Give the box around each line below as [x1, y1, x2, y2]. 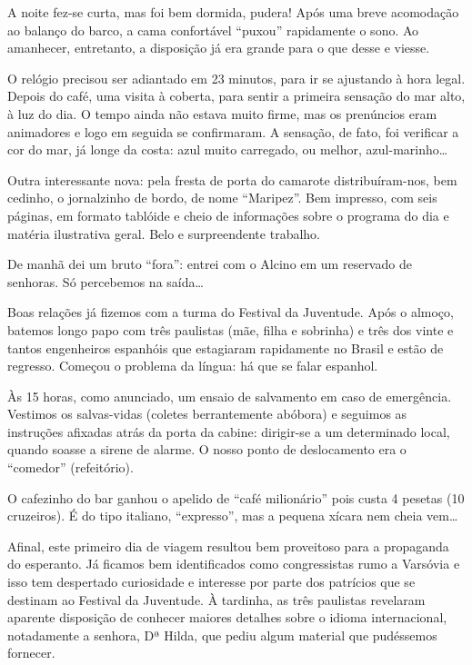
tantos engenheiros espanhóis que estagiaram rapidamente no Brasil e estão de [7, 338, 444, 357]
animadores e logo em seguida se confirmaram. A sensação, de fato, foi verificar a [7, 122, 459, 141]
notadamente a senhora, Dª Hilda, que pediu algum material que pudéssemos [7, 625, 437, 644]
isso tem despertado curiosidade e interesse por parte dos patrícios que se [7, 572, 416, 591]
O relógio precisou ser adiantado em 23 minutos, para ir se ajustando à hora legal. [7, 68, 466, 87]
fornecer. [7, 643, 55, 662]
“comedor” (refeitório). [7, 458, 134, 477]
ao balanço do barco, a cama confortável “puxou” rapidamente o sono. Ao [7, 20, 419, 39]
